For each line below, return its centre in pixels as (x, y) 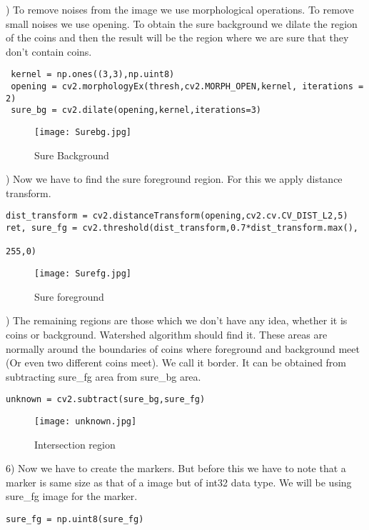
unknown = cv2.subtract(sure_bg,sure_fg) (106, 400)
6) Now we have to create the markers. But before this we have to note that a (176, 468)
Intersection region (75, 444)
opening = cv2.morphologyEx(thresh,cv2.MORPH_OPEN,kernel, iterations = (187, 87)
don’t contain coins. (49, 51)
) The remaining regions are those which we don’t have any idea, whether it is (177, 320)
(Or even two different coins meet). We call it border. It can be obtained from (176, 362)
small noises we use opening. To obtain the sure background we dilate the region (182, 23)
